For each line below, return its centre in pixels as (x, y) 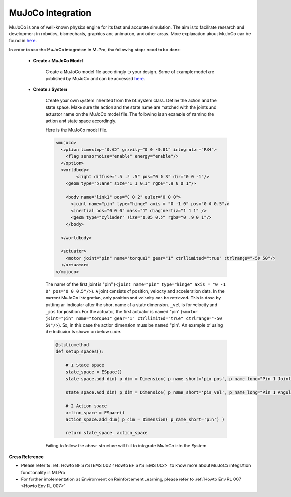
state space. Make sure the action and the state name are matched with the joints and (131, 107)
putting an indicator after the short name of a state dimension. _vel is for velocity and (131, 305)
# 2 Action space (86, 406)
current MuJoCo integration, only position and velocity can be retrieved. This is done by (133, 298)
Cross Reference (26, 457)
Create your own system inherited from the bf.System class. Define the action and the (131, 100)
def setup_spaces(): (80, 351)
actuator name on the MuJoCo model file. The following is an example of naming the (130, 114)
